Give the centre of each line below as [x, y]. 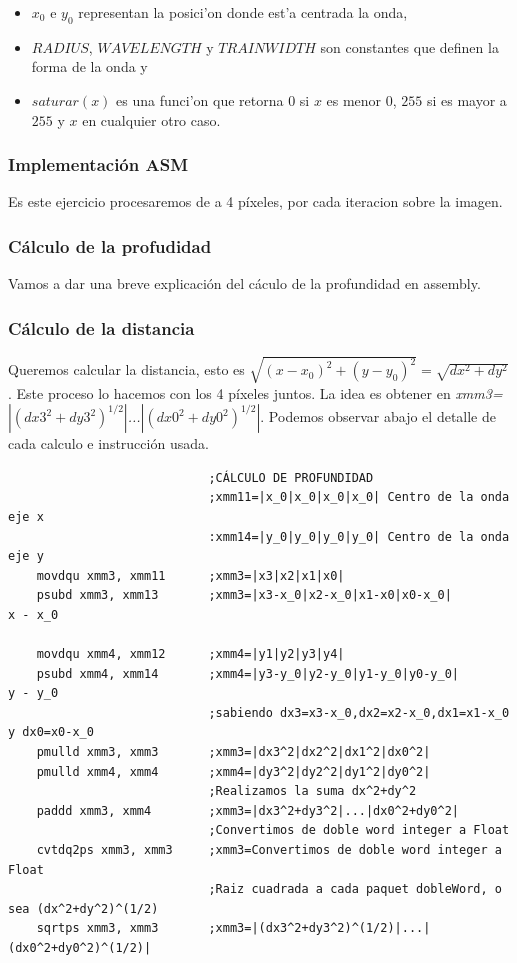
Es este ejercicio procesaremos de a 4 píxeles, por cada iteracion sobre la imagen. [255, 201]
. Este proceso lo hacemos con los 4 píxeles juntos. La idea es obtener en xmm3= [255, 392]
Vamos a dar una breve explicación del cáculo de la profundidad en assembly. [244, 283]
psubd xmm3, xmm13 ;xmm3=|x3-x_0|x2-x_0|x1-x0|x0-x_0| [244, 595]
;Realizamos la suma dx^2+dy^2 [312, 791]
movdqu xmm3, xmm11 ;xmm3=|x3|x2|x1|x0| [190, 575]
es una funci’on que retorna [200, 99]
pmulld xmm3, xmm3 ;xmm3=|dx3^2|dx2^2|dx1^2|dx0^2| [233, 752]
